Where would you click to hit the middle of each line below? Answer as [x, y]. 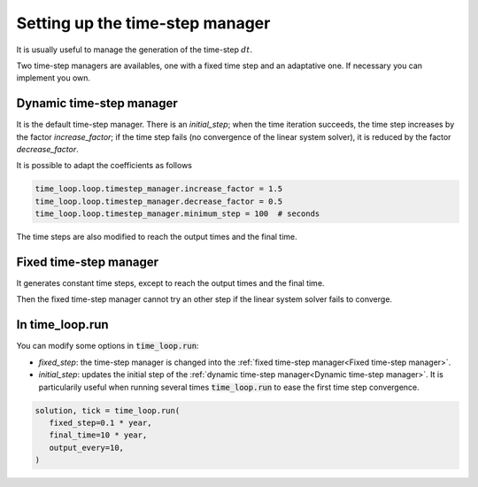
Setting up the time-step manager [143, 23]
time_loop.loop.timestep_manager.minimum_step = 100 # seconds [177, 214]
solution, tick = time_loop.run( [108, 410]
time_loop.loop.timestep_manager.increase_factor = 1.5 [159, 189]
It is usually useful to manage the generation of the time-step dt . [134, 50]
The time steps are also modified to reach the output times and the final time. [157, 237]
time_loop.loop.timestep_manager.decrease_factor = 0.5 [159, 201]
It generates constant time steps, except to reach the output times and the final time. [170, 283]
